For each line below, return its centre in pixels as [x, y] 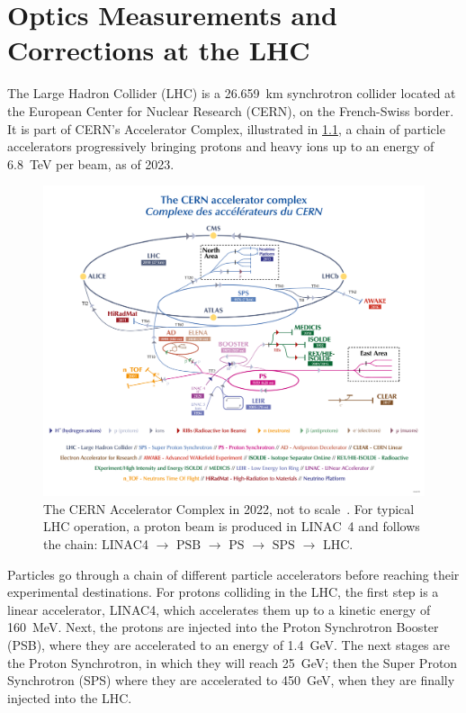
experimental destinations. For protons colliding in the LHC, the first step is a [223, 592]
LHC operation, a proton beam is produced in [170, 526]
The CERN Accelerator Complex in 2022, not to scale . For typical [229, 508]
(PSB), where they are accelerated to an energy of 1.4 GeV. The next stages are [229, 644]
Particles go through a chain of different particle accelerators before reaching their [233, 574]
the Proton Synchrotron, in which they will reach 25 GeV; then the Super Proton [233, 662]
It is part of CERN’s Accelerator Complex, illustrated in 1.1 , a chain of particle [226, 128]
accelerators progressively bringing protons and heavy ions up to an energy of [221, 146]
